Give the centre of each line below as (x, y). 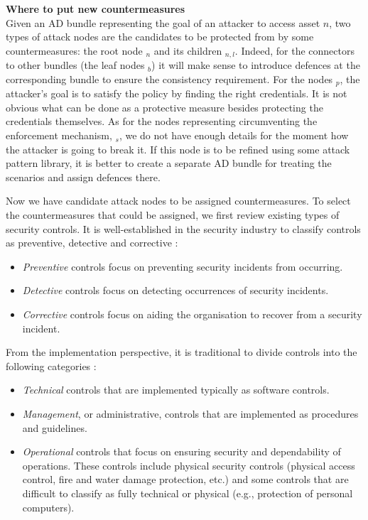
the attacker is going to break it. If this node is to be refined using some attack (178, 149)
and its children (188, 50)
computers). (48, 507)
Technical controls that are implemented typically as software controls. (176, 390)
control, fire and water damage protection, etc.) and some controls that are (185, 479)
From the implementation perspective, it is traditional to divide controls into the (182, 352)
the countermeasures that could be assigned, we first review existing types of (173, 215)
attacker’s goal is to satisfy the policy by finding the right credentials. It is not (177, 93)
